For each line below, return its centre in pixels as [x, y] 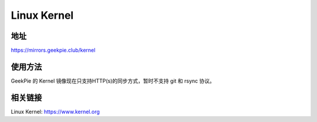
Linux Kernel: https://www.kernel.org [55, 111]
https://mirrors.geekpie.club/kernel [53, 50]
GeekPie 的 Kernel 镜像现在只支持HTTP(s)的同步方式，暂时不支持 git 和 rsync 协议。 [113, 81]
